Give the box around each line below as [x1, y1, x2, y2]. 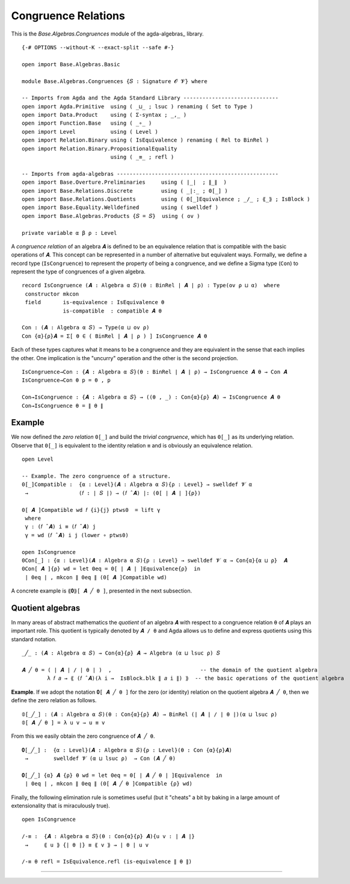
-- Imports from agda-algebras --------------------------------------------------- [22, 170, 279, 177]
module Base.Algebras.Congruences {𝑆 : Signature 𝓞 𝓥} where [22, 78, 207, 84]
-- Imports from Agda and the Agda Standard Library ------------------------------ [22, 95, 279, 102]
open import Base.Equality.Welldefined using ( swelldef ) [22, 204, 219, 211]
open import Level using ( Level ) [22, 128, 159, 135]
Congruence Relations [11, 9, 126, 22]
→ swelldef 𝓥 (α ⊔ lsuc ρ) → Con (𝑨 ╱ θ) [25, 755, 176, 762]
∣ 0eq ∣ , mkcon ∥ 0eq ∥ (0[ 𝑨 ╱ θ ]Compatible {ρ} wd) [25, 780, 192, 787]
